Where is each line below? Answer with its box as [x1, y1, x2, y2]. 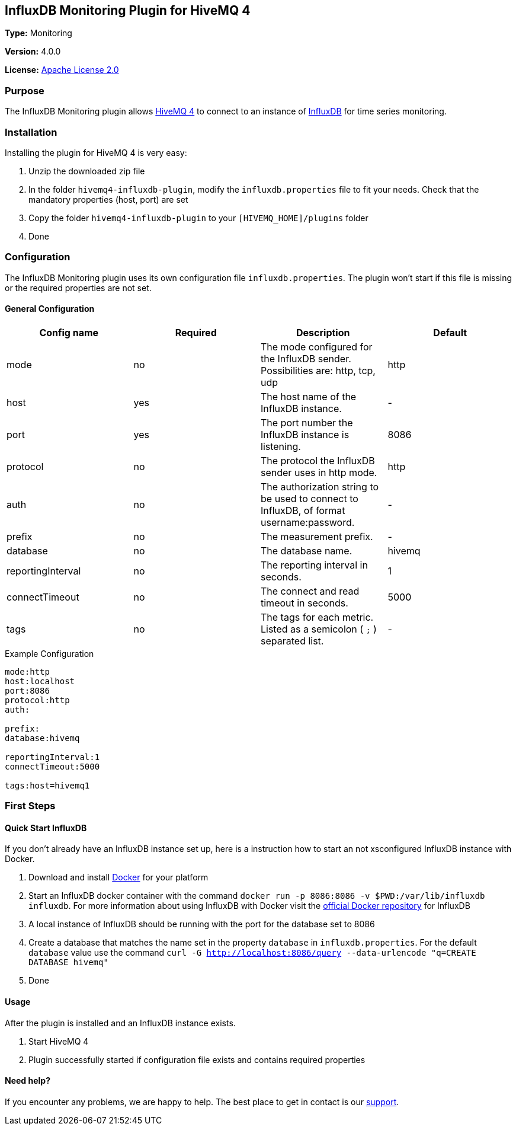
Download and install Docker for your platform [28, 872, 209, 883]
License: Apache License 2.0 [5, 65, 119, 75]
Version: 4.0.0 [5, 46, 61, 57]
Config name [39, 326, 99, 339]
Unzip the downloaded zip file [28, 165, 145, 176]
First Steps [5, 800, 56, 812]
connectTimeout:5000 [5, 761, 100, 771]
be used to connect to [261, 492, 358, 505]
